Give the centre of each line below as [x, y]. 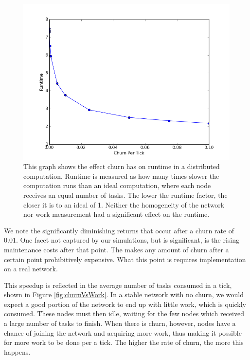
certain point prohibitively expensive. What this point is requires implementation [125, 259]
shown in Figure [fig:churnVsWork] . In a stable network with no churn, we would [124, 294]
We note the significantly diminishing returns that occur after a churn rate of [119, 230]
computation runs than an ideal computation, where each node [117, 185]
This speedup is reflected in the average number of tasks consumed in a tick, [118, 285]
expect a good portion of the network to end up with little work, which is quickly [125, 304]
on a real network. [31, 269]
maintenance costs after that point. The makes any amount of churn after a [116, 249]
